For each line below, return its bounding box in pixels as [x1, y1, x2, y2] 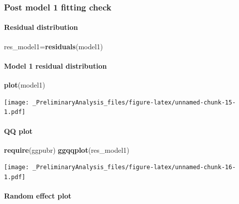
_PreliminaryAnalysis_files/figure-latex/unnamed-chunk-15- [32, 99, 236, 106]
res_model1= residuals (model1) [4, 41, 103, 51]
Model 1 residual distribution [4, 60, 107, 71]
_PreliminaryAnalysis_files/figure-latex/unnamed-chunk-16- [32, 164, 236, 171]
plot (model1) [4, 80, 45, 90]
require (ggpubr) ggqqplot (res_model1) [4, 144, 129, 155]
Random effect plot [4, 191, 72, 201]
